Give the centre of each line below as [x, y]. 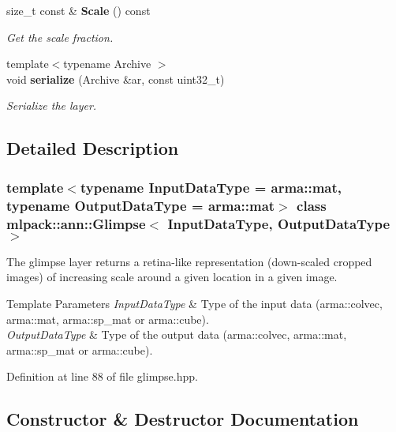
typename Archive [107, 64]
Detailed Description [93, 148]
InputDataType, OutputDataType [279, 223]
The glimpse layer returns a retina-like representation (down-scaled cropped [189, 261]
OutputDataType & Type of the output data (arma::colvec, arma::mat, [177, 334]
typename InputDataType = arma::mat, [211, 187]
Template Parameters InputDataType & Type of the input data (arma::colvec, [194, 303]
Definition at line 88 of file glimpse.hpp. [102, 376]
